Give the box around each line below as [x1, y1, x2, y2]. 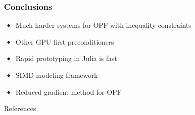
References [4, 103, 36, 114]
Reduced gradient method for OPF [15, 86, 122, 97]
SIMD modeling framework [15, 70, 98, 80]
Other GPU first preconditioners [15, 36, 114, 47]
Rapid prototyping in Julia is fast [15, 53, 117, 63]
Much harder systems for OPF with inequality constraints [15, 20, 192, 30]
